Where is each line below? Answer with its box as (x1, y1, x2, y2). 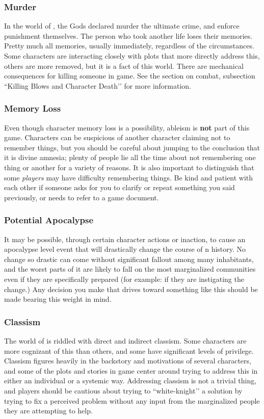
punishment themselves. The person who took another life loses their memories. (4, 30, 253, 41)
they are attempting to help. (4, 405, 93, 416)
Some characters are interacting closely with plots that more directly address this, (4, 50, 260, 61)
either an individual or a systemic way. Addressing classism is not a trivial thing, (4, 375, 257, 386)
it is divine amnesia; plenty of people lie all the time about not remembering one (4, 152, 256, 163)
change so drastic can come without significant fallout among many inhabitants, (4, 253, 254, 264)
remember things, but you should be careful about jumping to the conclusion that (4, 142, 260, 152)
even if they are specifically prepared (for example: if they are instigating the (4, 273, 244, 284)
